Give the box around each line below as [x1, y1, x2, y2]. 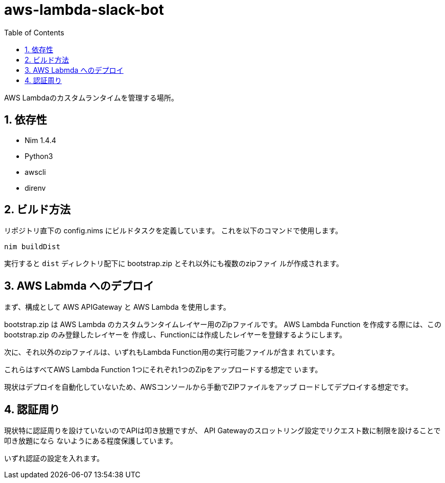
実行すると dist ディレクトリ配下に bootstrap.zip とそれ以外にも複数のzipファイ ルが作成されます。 [4, 259, 343, 268]
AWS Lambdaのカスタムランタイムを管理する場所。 [4, 93, 178, 102]
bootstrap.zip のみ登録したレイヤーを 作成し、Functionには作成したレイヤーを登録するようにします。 [4, 330, 347, 339]
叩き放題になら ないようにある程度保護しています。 [4, 436, 177, 446]
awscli [25, 167, 46, 176]
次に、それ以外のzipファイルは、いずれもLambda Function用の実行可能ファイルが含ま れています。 [4, 348, 339, 357]
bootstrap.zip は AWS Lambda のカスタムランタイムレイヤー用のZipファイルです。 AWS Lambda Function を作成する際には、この [4, 320, 442, 329]
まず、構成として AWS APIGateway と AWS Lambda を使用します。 [4, 303, 231, 312]
